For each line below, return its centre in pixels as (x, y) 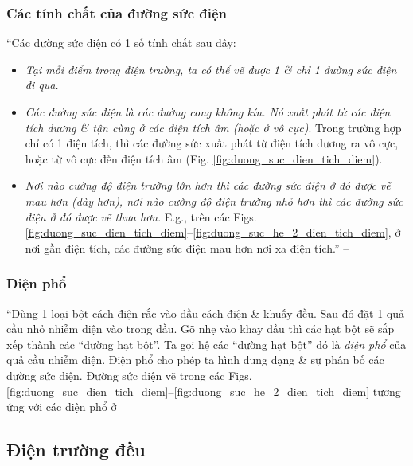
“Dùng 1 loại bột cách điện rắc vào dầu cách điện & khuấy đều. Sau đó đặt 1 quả (205, 313)
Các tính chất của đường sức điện (117, 12)
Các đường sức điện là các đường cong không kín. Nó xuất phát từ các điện (208, 112)
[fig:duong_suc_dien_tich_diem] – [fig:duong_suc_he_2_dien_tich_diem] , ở (213, 232)
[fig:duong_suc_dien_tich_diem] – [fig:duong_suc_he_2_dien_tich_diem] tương (204, 391)
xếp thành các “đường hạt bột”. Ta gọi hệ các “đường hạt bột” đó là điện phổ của (206, 344)
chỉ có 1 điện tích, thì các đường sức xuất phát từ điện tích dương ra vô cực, (212, 143)
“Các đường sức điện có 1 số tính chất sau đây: (121, 43)
